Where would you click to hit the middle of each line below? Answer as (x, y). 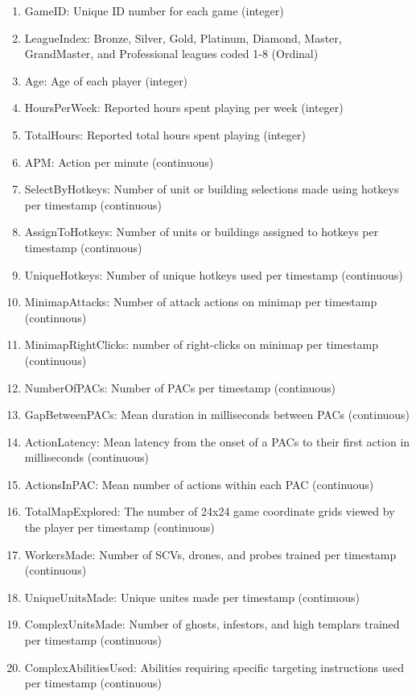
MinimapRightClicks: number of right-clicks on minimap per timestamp (202, 344)
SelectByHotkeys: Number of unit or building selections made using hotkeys (212, 189)
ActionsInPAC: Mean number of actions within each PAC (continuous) (199, 484)
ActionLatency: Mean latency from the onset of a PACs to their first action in (217, 441)
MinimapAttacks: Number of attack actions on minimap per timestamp (201, 302)
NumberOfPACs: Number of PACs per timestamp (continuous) (180, 387)
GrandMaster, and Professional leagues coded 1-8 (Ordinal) (171, 54)
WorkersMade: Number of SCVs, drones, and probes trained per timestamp (210, 554)
